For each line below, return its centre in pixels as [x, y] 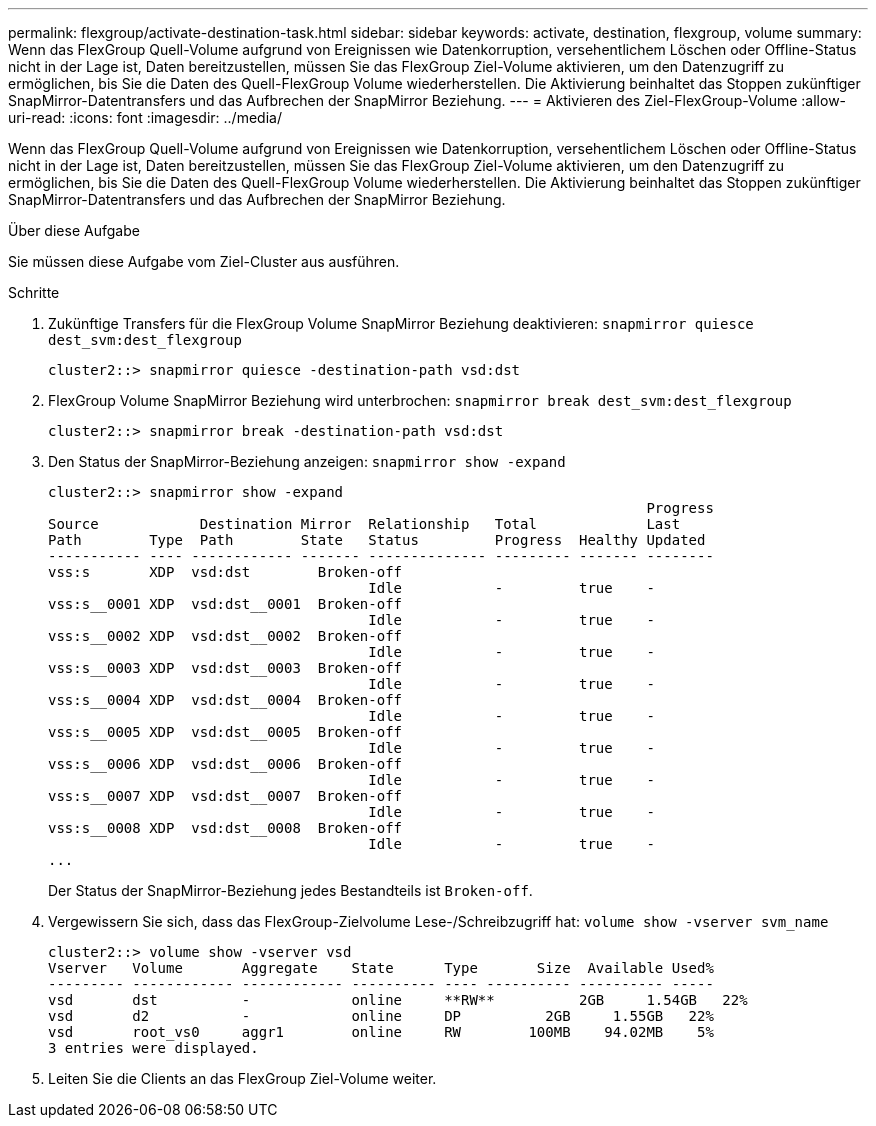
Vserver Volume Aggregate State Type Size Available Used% [381, 968]
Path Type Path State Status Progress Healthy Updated [377, 540]
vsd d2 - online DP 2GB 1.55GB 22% [381, 1016]
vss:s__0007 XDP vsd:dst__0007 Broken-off [225, 796]
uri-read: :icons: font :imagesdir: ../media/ [145, 117]
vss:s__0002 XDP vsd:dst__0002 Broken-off [225, 636]
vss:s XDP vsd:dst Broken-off [225, 572]
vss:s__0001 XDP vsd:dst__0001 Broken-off [225, 604]
